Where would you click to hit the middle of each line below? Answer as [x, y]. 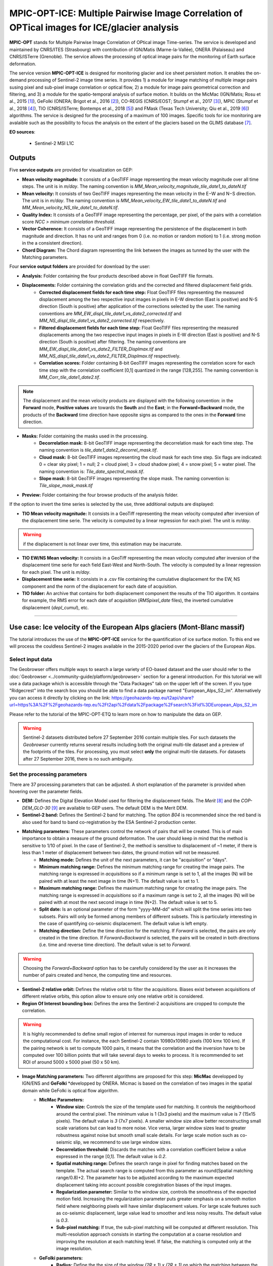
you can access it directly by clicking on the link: [60, 698]
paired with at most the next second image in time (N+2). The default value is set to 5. [129, 902]
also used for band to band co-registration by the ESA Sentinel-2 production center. [109, 822]
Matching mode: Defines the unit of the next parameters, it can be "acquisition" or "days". [133, 860]
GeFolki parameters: [61, 1258]
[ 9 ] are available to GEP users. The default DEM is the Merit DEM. [120, 808]
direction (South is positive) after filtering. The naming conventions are [113, 342]
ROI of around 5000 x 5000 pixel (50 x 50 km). [72, 1062]
